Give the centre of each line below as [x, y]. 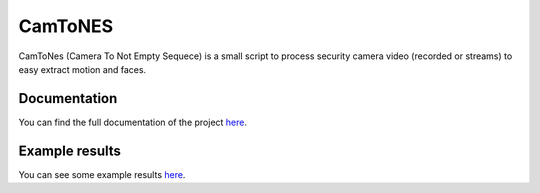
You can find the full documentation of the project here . [132, 122]
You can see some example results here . [102, 174]
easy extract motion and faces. [82, 69]
